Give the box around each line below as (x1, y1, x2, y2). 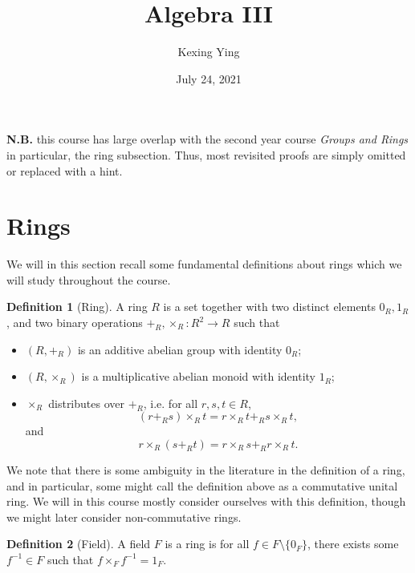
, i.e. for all (143, 394, 198, 411)
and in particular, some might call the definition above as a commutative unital (6, 477, 398, 494)
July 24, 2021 (176, 70, 242, 87)
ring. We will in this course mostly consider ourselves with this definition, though (6, 493, 406, 510)
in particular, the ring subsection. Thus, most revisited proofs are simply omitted (6, 146, 406, 163)
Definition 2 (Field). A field (6, 535, 151, 552)
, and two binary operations (6, 314, 143, 330)
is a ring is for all (165, 535, 250, 552)
